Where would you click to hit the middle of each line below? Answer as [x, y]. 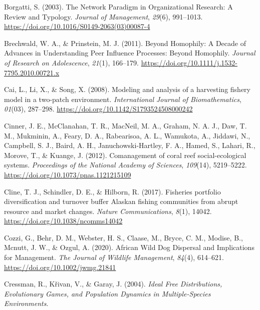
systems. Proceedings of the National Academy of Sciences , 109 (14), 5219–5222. [125, 165]
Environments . [26, 303]
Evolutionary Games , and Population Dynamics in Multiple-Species [107, 293]
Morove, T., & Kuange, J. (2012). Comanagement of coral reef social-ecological [125, 155]
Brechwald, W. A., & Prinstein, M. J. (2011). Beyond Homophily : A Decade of [125, 43]
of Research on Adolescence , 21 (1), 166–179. [72, 62]
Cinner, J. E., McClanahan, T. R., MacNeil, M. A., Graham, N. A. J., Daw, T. [125, 125]
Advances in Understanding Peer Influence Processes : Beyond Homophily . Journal [130, 53]
